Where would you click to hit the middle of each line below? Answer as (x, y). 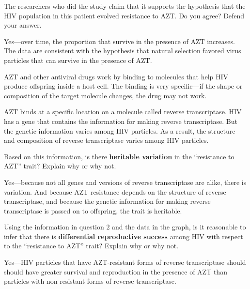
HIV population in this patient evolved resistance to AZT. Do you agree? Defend (124, 15)
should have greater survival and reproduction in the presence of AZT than (116, 271)
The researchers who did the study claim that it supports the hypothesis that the (125, 6)
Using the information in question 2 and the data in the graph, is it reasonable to (125, 227)
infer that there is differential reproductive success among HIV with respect (124, 236)
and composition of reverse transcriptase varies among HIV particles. (106, 140)
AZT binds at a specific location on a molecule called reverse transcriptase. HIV (123, 112)
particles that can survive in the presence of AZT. (78, 60)
